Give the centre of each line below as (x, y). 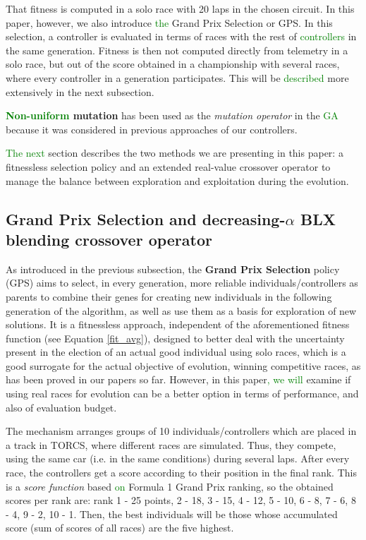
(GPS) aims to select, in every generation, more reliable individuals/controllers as (182, 283)
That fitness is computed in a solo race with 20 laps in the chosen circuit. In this (180, 8)
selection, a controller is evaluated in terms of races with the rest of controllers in (181, 36)
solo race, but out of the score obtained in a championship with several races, (173, 64)
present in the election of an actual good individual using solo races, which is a (176, 352)
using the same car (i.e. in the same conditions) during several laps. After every (178, 458)
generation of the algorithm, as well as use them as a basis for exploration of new (181, 310)
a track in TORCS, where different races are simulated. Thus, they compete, (171, 444)
